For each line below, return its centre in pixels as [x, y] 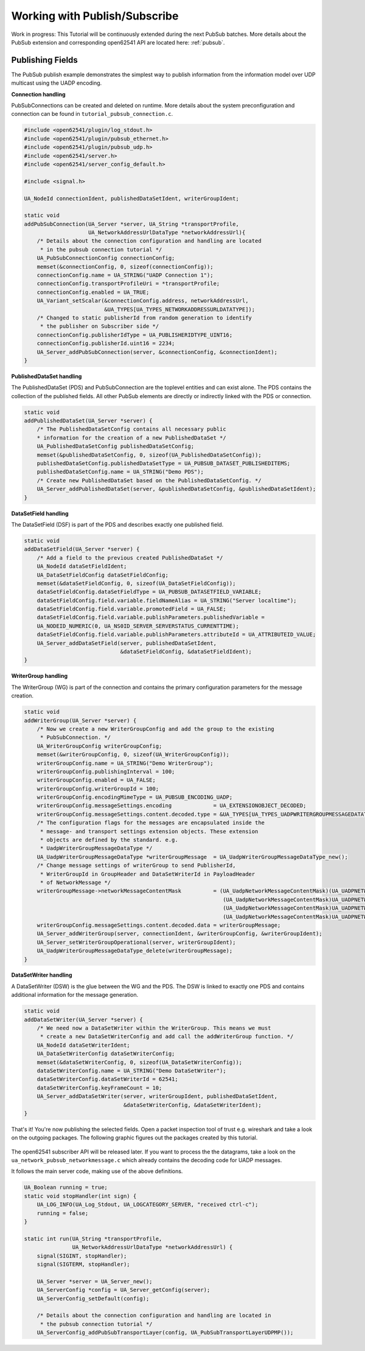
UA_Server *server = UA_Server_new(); [95, 1281]
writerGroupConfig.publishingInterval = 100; [106, 772]
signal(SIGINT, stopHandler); [82, 1256]
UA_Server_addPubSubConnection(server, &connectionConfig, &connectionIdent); [157, 352]
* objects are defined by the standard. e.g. [109, 840]
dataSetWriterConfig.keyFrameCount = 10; [99, 1088]
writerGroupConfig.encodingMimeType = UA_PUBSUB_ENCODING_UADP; [135, 797]
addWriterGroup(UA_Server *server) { [80, 720]
